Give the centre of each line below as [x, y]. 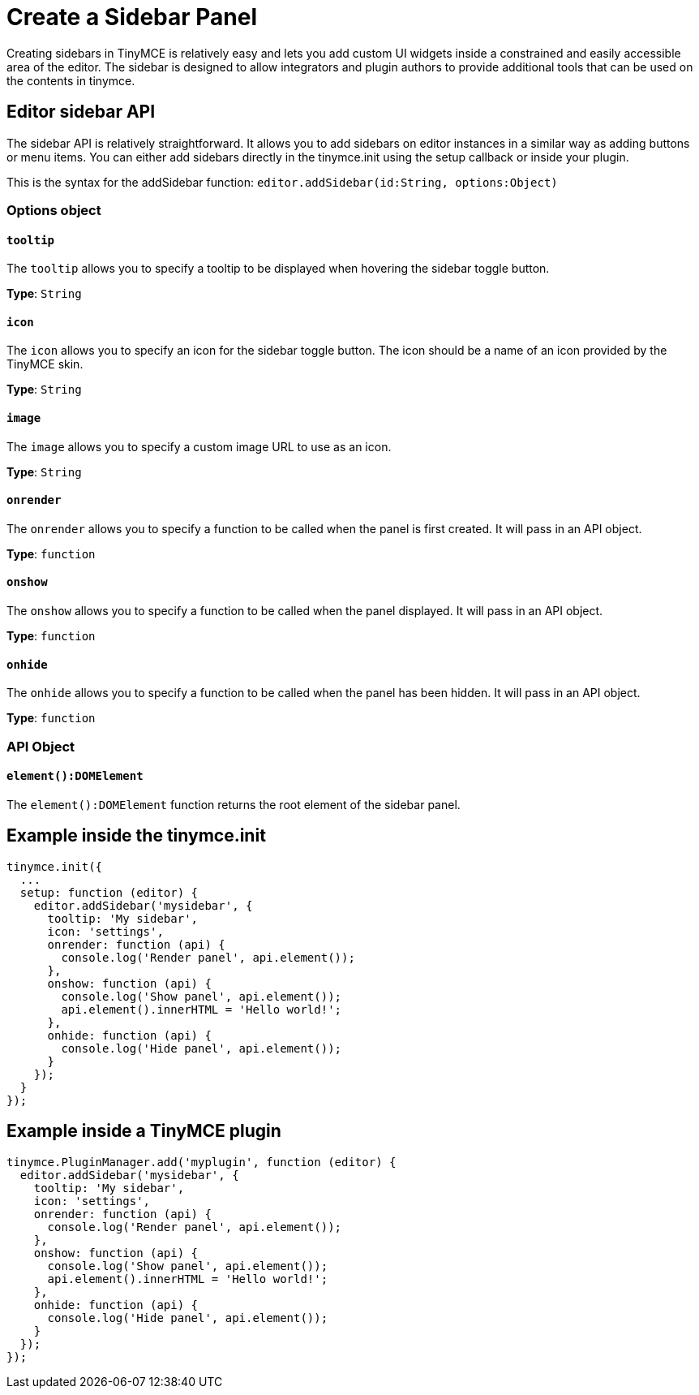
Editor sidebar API [81, 112]
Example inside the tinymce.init [136, 836]
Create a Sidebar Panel [132, 17]
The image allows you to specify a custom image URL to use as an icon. [199, 446]
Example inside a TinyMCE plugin [144, 1131]
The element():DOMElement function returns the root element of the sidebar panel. [234, 804]
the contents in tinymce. [71, 80]
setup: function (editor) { [109, 892]
